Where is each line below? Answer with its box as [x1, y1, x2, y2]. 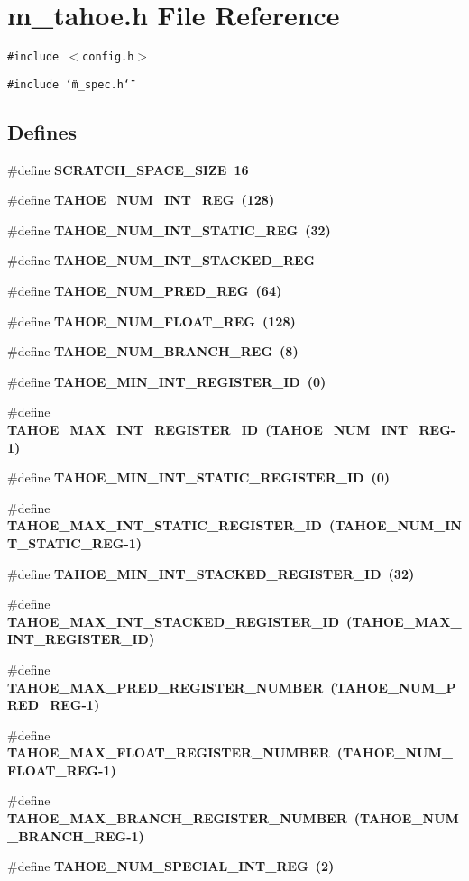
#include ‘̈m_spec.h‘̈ [7, 78, 131, 91]
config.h [82, 50, 134, 64]
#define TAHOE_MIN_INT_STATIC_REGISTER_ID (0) [7, 468, 391, 487]
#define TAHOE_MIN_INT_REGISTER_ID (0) [7, 372, 326, 390]
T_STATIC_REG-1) [7, 533, 143, 552]
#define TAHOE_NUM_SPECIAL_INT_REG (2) [7, 857, 335, 876]
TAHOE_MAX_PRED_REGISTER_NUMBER [7, 677, 324, 696]
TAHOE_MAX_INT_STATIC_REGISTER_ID [7, 516, 322, 535]
